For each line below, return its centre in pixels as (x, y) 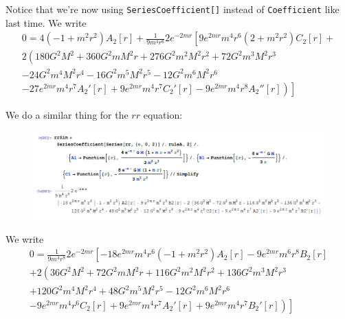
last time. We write (46, 22)
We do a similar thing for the (67, 114)
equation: (163, 114)
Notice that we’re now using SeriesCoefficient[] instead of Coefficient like (172, 9)
